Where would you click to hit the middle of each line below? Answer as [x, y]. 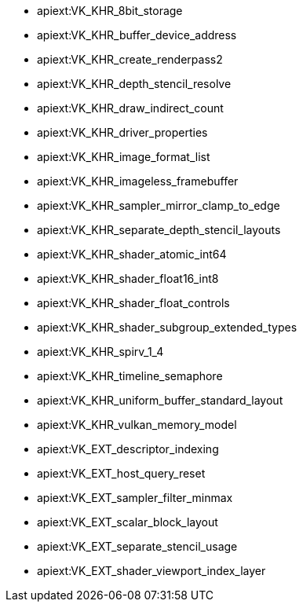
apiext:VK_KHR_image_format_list [124, 157]
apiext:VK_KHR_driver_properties [122, 132]
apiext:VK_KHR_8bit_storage [110, 11]
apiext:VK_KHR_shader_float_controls [133, 303]
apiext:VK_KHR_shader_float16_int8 [128, 278]
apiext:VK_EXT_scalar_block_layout [128, 522]
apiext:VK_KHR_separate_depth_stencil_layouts [159, 230]
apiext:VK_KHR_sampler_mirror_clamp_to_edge [159, 205]
